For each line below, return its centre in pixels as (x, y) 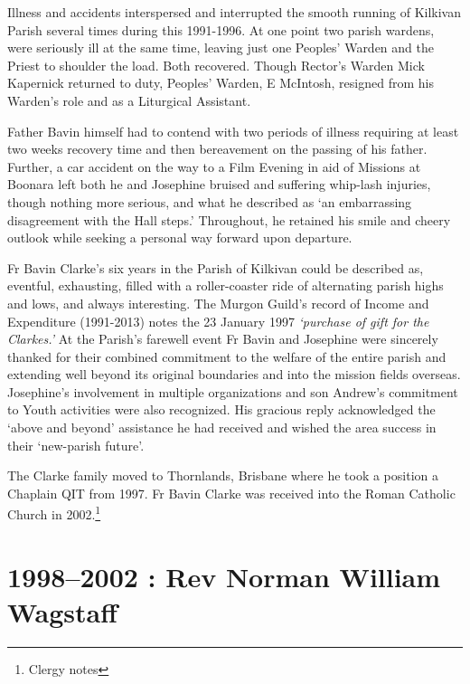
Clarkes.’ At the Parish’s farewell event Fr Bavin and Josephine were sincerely (223, 339)
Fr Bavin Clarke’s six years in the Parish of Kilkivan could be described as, (216, 267)
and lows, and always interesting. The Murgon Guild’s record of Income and (218, 303)
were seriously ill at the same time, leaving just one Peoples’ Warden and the (221, 47)
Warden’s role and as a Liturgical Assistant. (129, 100)
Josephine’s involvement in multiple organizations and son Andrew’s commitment (233, 391)
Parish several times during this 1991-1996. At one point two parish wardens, (221, 29)
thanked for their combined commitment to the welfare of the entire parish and (227, 356)
